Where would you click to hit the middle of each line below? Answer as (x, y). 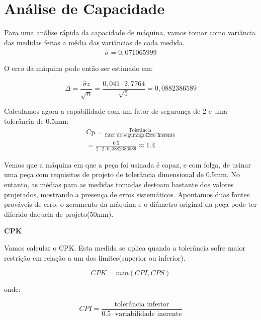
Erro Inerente (160, 135)
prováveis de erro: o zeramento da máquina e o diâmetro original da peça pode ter (130, 204)
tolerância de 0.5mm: (36, 121)
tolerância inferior (142, 304)
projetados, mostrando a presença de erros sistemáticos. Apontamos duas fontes (127, 194)
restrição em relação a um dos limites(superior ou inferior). (95, 257)
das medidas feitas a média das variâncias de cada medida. (94, 42)
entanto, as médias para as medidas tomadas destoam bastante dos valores (119, 184)
